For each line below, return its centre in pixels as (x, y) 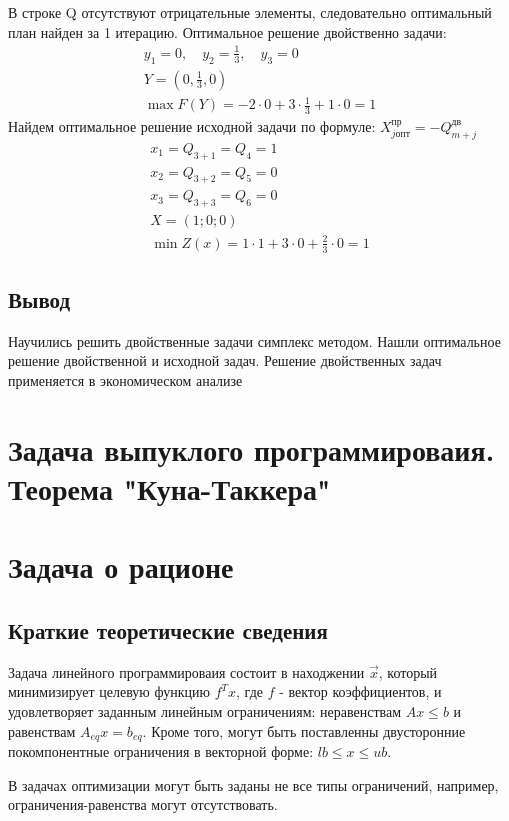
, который (408, 671)
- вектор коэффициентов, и (360, 691)
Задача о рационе (121, 566)
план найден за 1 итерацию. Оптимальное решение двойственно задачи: (227, 31)
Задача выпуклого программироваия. (251, 448)
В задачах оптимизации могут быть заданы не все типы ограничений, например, (253, 784)
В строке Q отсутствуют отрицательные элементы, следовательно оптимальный (250, 12)
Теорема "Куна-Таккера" (169, 487)
